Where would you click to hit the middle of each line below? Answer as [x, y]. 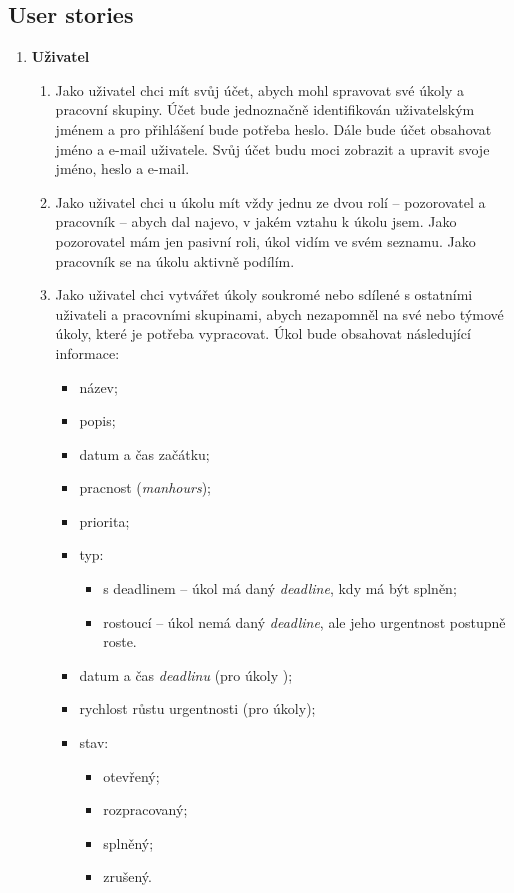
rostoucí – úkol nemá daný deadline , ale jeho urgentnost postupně [304, 621]
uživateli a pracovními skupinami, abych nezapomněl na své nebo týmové [279, 313]
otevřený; [131, 775]
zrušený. [127, 876]
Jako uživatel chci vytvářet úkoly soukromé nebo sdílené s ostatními [264, 294]
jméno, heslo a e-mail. [122, 168]
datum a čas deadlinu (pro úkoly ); [186, 674]
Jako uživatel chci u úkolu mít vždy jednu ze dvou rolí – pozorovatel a [270, 201]
